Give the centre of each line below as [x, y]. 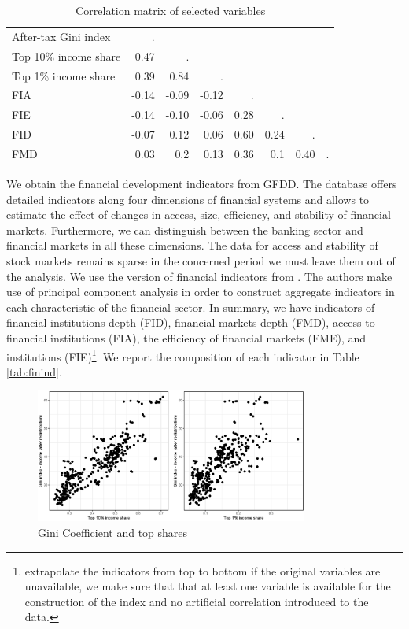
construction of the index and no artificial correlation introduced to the [197, 601]
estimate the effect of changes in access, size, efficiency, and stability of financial [199, 215]
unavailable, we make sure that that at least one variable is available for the [208, 586]
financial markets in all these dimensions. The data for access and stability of [192, 245]
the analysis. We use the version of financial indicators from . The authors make [199, 276]
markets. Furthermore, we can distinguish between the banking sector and [185, 229]
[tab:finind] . [34, 371]
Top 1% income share [64, 75]
